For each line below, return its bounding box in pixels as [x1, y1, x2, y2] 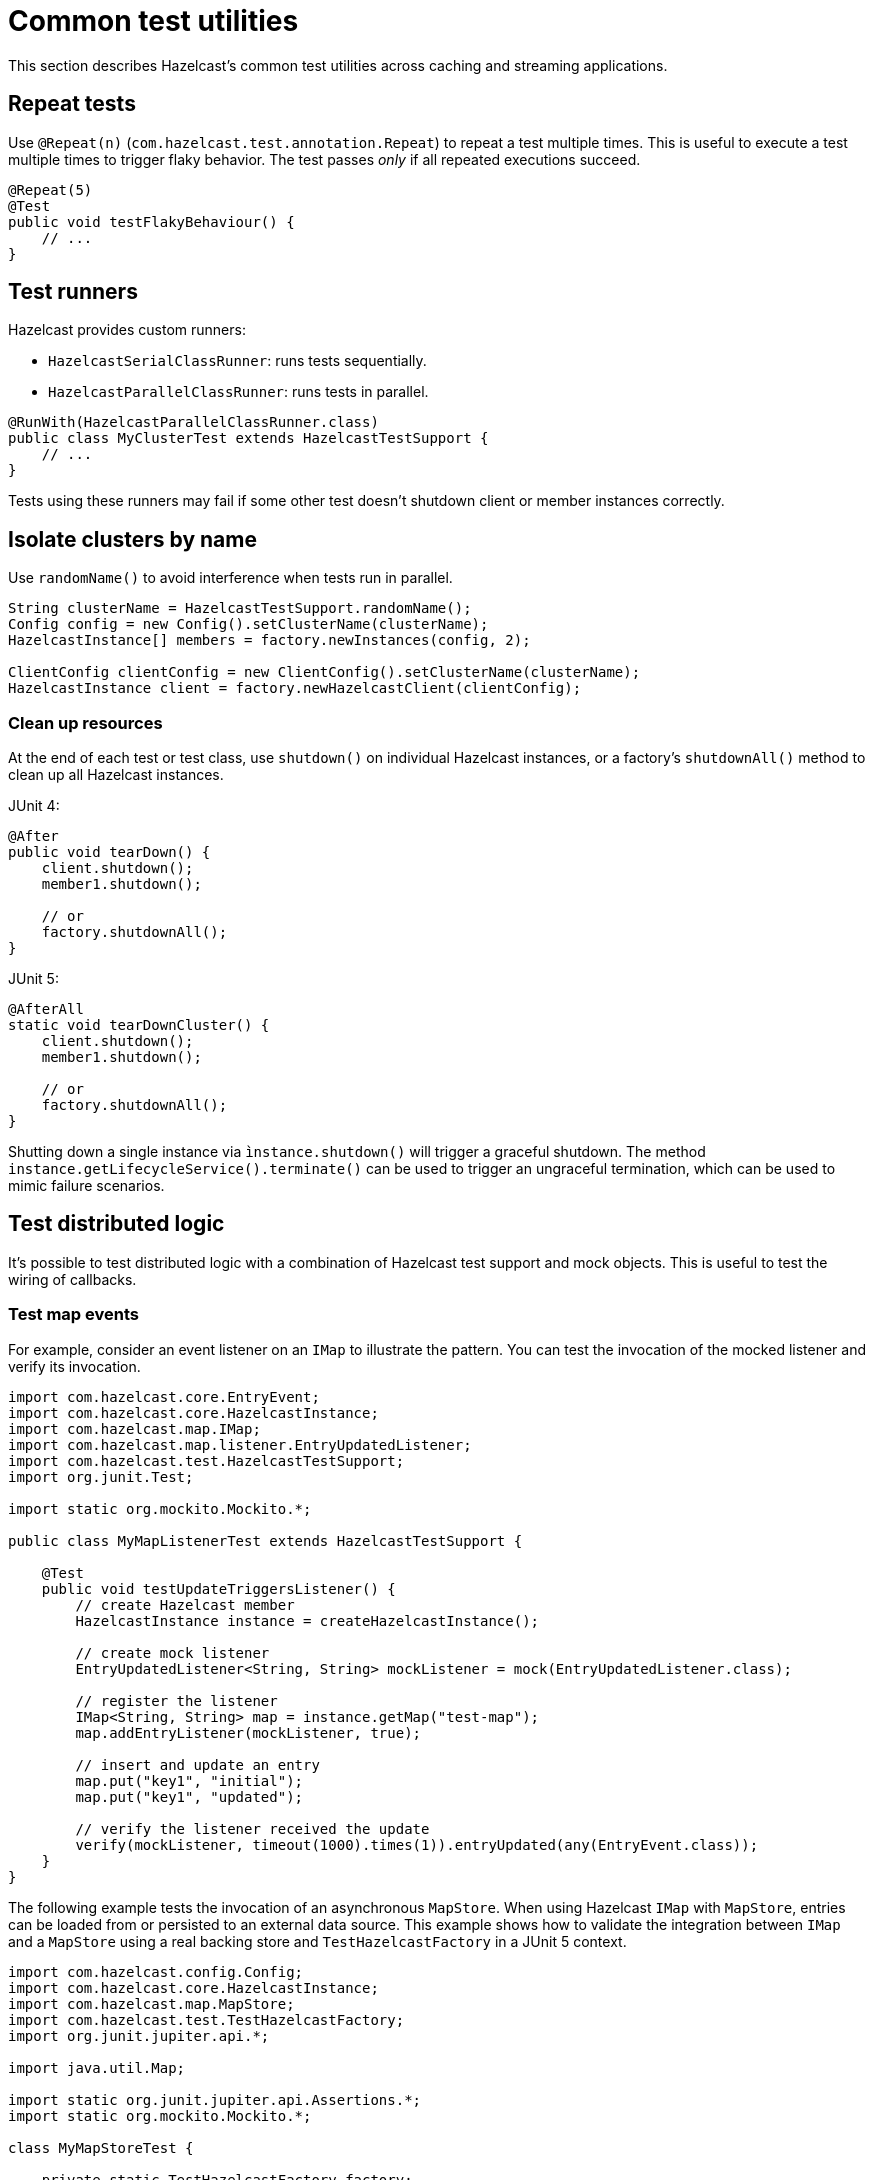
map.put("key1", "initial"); [75, 1772, 304, 1789]
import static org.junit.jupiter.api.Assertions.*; [8, 2091, 422, 2108]
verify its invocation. [8, 1357, 141, 1375]
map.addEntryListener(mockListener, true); [75, 1724, 422, 1741]
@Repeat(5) [8, 181, 93, 198]
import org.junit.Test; [8, 1468, 194, 1485]
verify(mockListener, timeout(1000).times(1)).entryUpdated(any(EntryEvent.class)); [75, 1836, 759, 1853]
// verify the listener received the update [75, 1820, 430, 1837]
